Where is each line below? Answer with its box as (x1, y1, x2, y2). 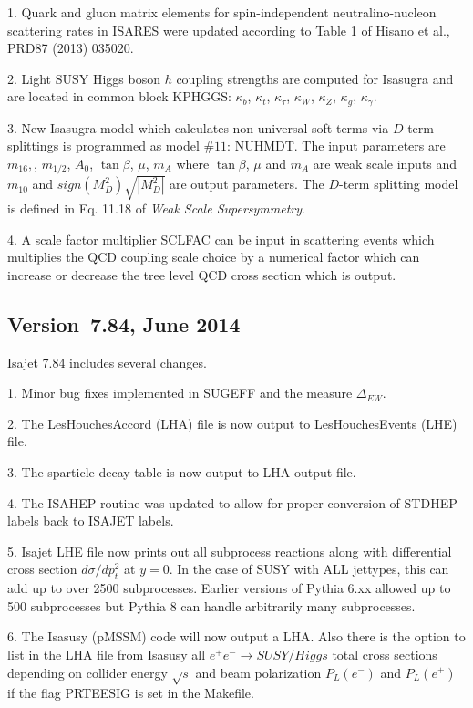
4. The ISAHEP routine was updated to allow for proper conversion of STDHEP (7, 493, 458, 512)
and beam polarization (195, 662, 322, 682)
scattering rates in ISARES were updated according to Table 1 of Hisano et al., (7, 20, 450, 39)
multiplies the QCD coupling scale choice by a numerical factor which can (7, 247, 420, 266)
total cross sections (332, 644, 437, 663)
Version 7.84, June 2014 (7, 309, 241, 338)
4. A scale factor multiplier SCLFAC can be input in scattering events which (7, 229, 435, 248)
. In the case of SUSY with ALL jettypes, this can (169, 559, 449, 578)
